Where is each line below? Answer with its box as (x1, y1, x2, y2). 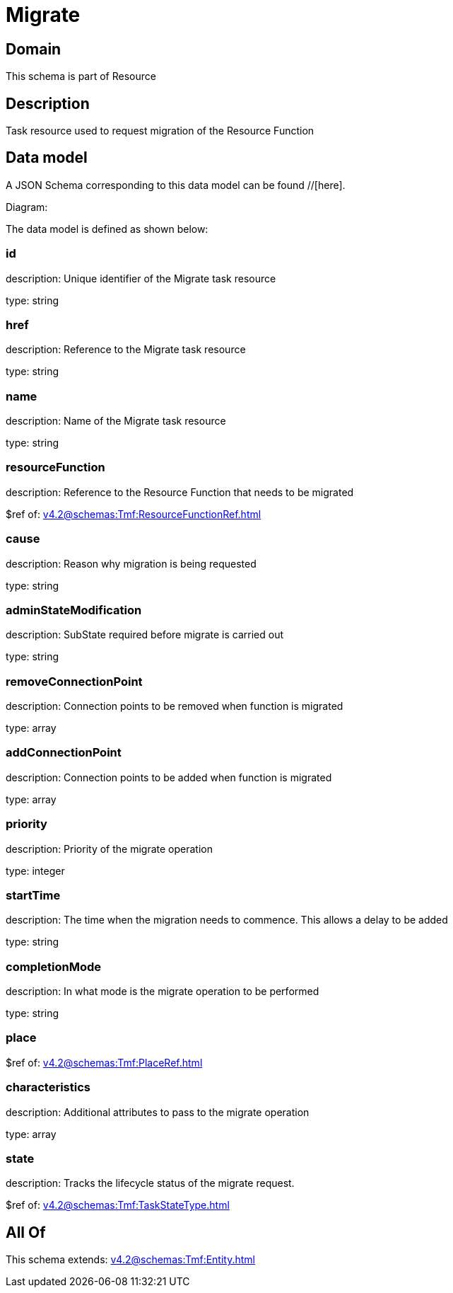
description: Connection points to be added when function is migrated (6, 771, 332, 783)
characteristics (6, 1080, 90, 1095)
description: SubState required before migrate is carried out (6, 628, 283, 641)
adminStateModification (6, 602, 142, 617)
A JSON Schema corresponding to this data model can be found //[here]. (6, 178, 346, 191)
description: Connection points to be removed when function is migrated (6, 700, 343, 713)
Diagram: (6, 200, 48, 213)
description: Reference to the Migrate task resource (6, 343, 246, 356)
